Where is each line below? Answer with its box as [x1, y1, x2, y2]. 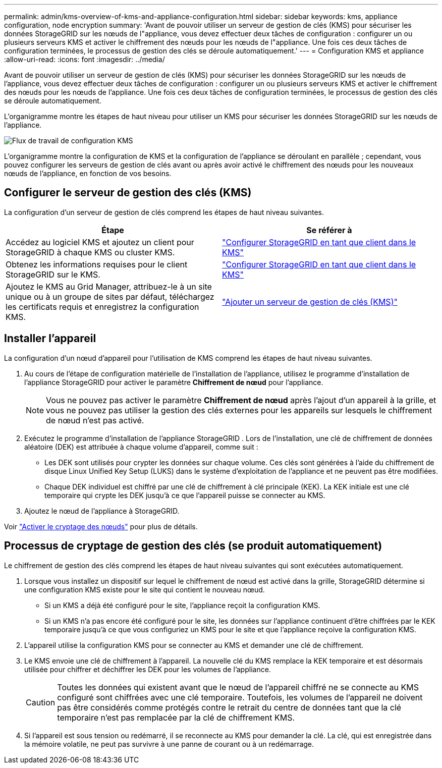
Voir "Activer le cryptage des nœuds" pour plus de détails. [4, 522, 198, 531]
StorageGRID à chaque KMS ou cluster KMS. [6, 247, 175, 257]
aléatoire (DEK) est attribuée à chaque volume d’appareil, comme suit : [24, 442, 258, 451]
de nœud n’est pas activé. [46, 415, 144, 425]
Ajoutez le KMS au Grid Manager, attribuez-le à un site [6, 281, 212, 292]
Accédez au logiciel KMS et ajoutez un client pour [6, 237, 194, 247]
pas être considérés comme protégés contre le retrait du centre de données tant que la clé [57, 702, 402, 712]
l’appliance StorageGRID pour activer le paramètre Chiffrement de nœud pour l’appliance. [24, 377, 323, 387]
